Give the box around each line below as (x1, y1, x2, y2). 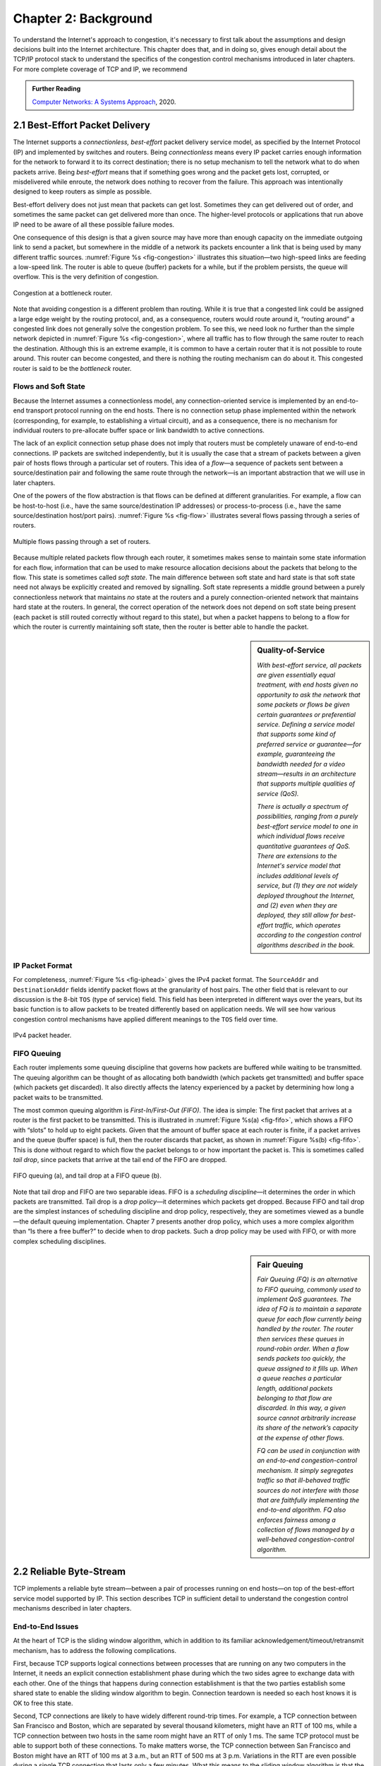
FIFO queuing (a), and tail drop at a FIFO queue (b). (13, 1171, 162, 1180)
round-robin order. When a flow (257, 1344, 349, 1353)
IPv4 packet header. (13, 1031, 72, 1040)
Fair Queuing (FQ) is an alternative (257, 1275, 358, 1284)
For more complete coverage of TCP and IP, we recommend (13, 64, 188, 73)
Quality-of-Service (257, 646, 325, 656)
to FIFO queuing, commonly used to (257, 1285, 361, 1293)
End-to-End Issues (13, 1621, 79, 1631)
